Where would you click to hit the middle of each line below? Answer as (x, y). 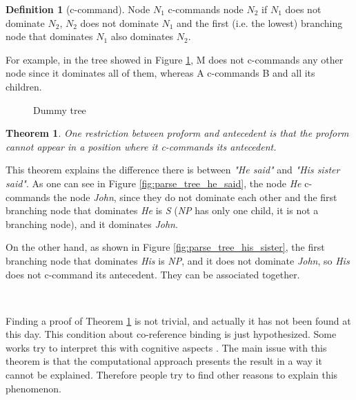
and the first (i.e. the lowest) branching (260, 22)
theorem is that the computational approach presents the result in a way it (164, 361)
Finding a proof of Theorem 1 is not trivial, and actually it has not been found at (178, 320)
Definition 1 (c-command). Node (78, 9)
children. (24, 86)
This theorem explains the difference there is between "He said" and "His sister (173, 170)
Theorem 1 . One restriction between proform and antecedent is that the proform (177, 133)
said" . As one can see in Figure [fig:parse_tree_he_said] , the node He (154, 183)
